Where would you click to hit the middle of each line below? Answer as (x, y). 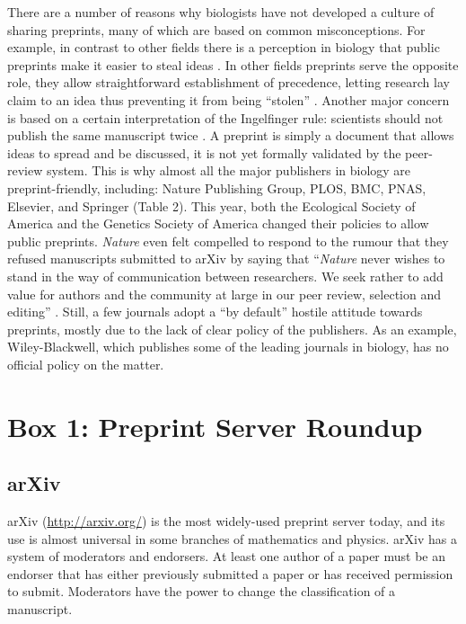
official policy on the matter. (86, 364)
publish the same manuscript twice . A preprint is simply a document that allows (231, 135)
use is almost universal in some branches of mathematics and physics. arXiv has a (232, 538)
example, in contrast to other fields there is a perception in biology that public (224, 47)
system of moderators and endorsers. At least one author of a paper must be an (227, 556)
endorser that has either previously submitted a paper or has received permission (230, 573)
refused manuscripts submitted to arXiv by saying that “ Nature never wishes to (226, 259)
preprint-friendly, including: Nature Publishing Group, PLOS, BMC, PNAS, (217, 187)
